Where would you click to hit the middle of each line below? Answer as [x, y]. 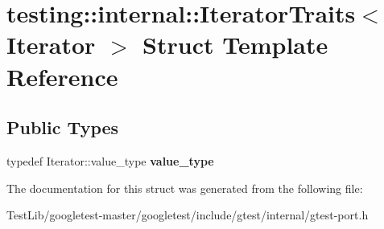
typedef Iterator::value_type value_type [110, 160]
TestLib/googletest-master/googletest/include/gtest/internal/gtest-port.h [188, 215]
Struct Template [235, 45]
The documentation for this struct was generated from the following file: [185, 188]
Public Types [63, 127]
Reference [62, 76]
